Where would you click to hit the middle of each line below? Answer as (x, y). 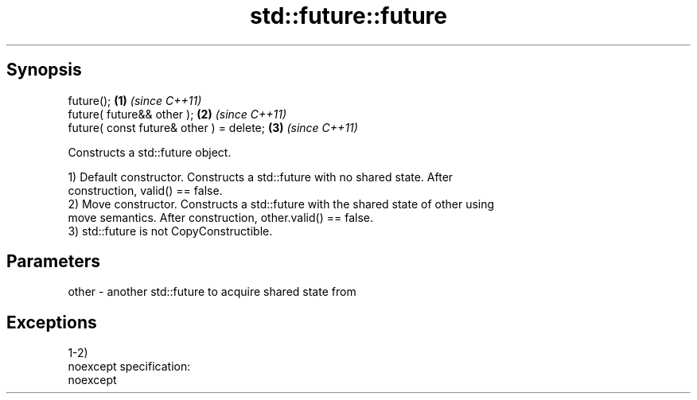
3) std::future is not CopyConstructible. (170, 231)
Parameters (53, 262)
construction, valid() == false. (145, 190)
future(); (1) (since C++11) (135, 100)
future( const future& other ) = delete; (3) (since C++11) (213, 127)
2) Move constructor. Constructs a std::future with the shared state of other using (281, 204)
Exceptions (52, 322)
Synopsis (44, 70)
